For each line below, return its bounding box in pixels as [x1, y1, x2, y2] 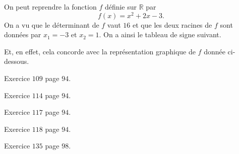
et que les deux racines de [133, 19, 212, 30]
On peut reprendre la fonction [4, 2, 97, 12]
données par [4, 29, 41, 40]
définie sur [104, 2, 137, 12]
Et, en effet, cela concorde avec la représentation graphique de [4, 46, 196, 56]
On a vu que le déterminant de [4, 19, 99, 30]
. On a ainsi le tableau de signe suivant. [99, 29, 221, 40]
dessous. [4, 56, 29, 66]
